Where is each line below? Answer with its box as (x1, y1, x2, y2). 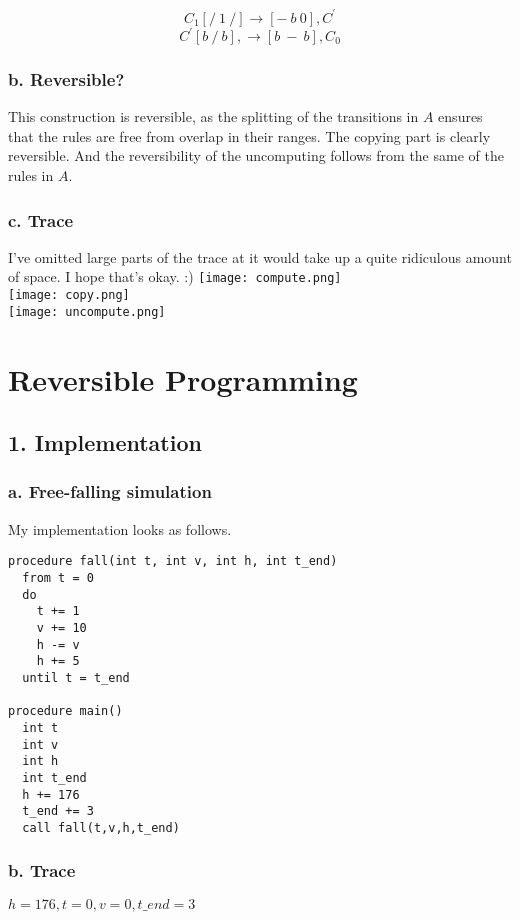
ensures (438, 106, 483, 127)
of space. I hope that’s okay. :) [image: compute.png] (8, 266, 342, 287)
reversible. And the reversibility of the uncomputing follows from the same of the (8, 145, 504, 166)
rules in (8, 165, 54, 185)
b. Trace (8, 858, 76, 883)
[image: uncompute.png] (8, 304, 166, 319)
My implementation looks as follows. (8, 518, 232, 539)
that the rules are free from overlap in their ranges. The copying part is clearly (8, 125, 491, 146)
